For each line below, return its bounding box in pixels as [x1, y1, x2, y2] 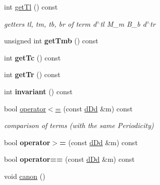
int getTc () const [4, 52, 61, 63]
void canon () [4, 170, 45, 181]
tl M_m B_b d [100, 18, 146, 29]
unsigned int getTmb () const [4, 35, 98, 46]
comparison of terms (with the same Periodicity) [4, 120, 154, 131]
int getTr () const [4, 69, 61, 80]
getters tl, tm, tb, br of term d [4, 18, 97, 29]
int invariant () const [4, 86, 73, 96]
